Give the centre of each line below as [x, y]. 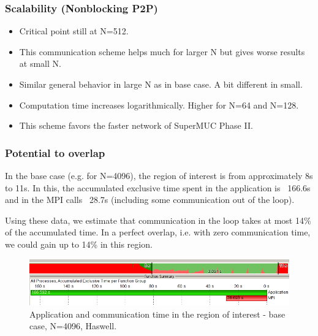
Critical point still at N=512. [74, 31]
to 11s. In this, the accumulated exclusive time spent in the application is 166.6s [158, 187]
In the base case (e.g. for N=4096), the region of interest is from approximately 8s [159, 175]
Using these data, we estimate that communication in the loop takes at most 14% [158, 220]
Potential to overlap [55, 152]
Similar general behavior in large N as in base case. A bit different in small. [161, 84]
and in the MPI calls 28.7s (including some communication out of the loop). [150, 200]
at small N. [40, 63]
